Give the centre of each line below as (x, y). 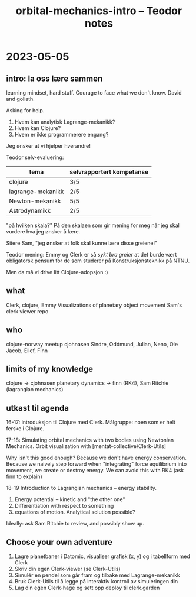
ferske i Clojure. (25, 429)
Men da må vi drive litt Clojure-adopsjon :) (57, 272)
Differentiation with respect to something (64, 506)
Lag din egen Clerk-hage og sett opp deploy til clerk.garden (87, 588)
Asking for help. (25, 110)
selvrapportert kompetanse (109, 172)
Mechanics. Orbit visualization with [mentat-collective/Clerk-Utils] (86, 446)
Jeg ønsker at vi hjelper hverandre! (49, 146)
